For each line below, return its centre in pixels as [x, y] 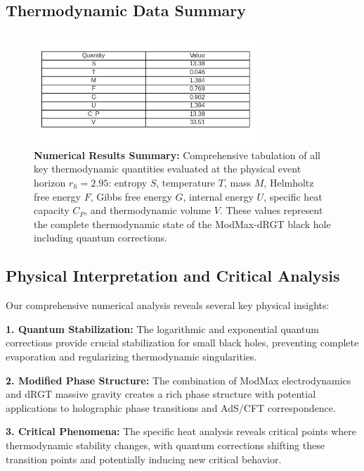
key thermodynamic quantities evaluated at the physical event [168, 169]
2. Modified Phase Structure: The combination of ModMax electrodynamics [178, 380]
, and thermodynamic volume [148, 210]
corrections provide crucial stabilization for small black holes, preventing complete [182, 343]
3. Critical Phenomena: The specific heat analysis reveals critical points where [181, 431]
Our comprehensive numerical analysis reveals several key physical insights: [168, 305]
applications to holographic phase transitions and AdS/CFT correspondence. [171, 407]
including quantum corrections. [100, 238]
